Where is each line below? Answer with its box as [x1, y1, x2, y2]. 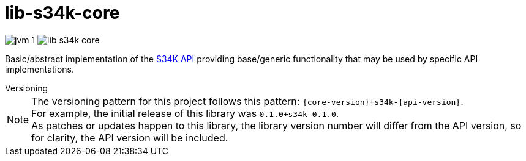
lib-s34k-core [5, 2, 120, 23]
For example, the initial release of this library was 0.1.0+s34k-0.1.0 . [31, 107, 339, 120]
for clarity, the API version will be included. [31, 131, 228, 144]
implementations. [5, 63, 75, 74]
